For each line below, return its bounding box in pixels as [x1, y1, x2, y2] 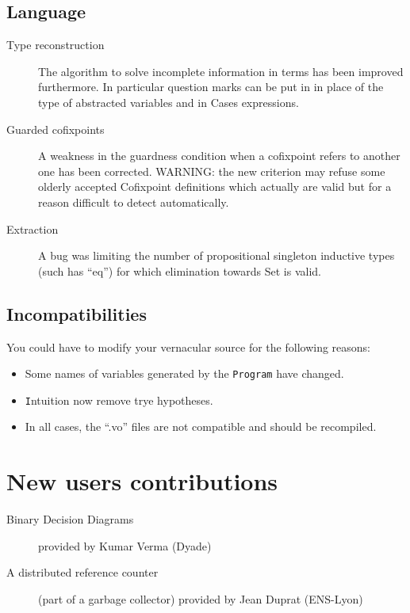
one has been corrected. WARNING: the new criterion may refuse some [38, 162, 385, 179]
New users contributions [6, 465, 278, 497]
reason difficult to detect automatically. [38, 193, 229, 210]
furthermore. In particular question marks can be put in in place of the [38, 78, 384, 95]
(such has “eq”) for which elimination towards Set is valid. [38, 262, 321, 279]
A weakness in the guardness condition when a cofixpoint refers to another [38, 147, 400, 164]
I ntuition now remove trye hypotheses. [25, 391, 213, 408]
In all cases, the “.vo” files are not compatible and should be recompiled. [25, 418, 377, 435]
